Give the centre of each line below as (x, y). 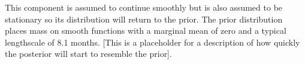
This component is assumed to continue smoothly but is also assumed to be (144, 7)
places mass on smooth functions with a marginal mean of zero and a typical (146, 31)
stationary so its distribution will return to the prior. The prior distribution (144, 19)
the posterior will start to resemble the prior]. (88, 54)
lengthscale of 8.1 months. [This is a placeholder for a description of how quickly (152, 42)
